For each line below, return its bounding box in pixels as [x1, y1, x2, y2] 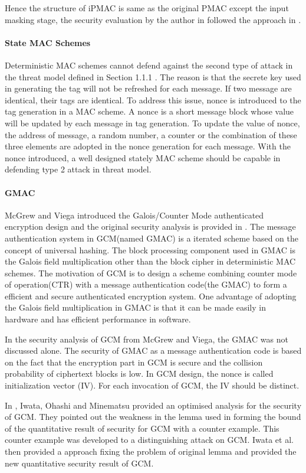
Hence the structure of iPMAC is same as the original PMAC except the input [5, 2, 289, 14]
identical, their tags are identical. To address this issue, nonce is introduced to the [5, 93, 301, 106]
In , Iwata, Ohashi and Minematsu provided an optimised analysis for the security [5, 399, 302, 411]
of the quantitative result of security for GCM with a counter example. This [5, 422, 279, 434]
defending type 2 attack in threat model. [5, 163, 152, 175]
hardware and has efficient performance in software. [5, 313, 191, 325]
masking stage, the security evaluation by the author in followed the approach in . [5, 13, 301, 25]
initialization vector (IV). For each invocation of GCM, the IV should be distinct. [5, 379, 300, 392]
